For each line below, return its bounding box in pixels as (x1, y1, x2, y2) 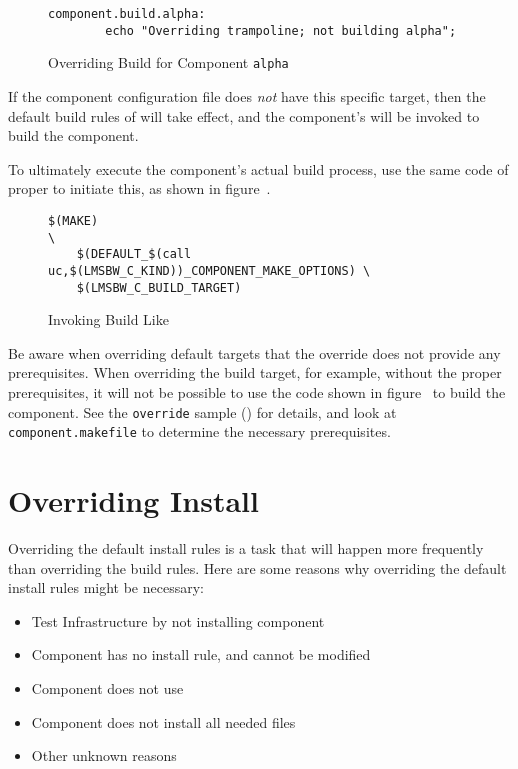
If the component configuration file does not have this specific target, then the (8, 85, 486, 106)
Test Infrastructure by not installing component (31, 610, 325, 631)
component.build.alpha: (48, 7, 206, 21)
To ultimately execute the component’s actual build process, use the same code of (8, 158, 509, 179)
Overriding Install (8, 480, 259, 521)
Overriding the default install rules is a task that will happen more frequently (8, 538, 484, 559)
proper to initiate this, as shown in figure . (8, 178, 271, 199)
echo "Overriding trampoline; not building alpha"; (105, 23, 457, 38)
